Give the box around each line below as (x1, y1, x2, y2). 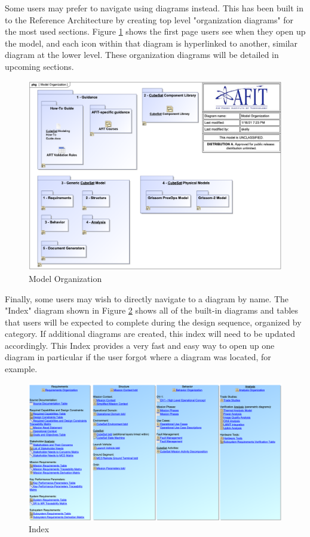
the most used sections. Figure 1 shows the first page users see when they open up (5, 25, 306, 38)
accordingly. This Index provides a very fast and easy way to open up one (5, 339, 275, 351)
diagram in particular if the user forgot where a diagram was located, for (5, 351, 271, 363)
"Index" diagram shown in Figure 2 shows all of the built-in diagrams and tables (5, 304, 299, 317)
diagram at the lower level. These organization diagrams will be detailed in (5, 48, 279, 61)
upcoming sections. (5, 60, 74, 72)
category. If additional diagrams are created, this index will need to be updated (5, 327, 296, 340)
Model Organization (29, 272, 102, 284)
